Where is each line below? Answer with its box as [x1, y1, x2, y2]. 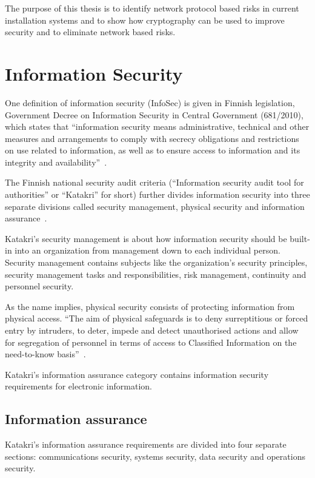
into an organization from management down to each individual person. [15, 244, 280, 257]
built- [290, 232, 310, 244]
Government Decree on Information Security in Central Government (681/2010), [5, 108, 303, 121]
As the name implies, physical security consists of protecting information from [5, 300, 295, 312]
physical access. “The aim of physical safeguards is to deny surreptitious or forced [5, 312, 308, 325]
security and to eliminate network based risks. [5, 25, 176, 38]
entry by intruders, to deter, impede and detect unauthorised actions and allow [5, 324, 299, 336]
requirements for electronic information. [5, 380, 152, 392]
